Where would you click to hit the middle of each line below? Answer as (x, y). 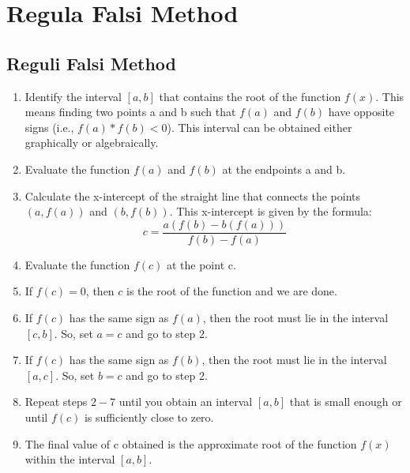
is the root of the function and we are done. (232, 291)
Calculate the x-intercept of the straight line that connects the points (192, 195)
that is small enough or (346, 402)
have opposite (361, 112)
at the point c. (201, 264)
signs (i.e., (49, 127)
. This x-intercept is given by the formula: (271, 211)
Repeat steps (56, 402)
